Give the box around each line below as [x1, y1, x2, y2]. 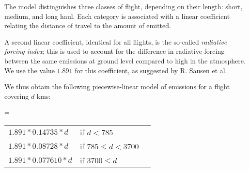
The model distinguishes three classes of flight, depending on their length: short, [4, 1, 243, 11]
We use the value [4, 65, 55, 75]
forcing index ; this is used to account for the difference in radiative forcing [4, 46, 225, 56]
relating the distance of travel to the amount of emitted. [4, 20, 171, 31]
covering [4, 91, 29, 101]
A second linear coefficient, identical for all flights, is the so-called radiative [4, 36, 227, 47]
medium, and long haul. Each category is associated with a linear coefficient [4, 11, 230, 21]
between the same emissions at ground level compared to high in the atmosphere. [4, 55, 246, 65]
